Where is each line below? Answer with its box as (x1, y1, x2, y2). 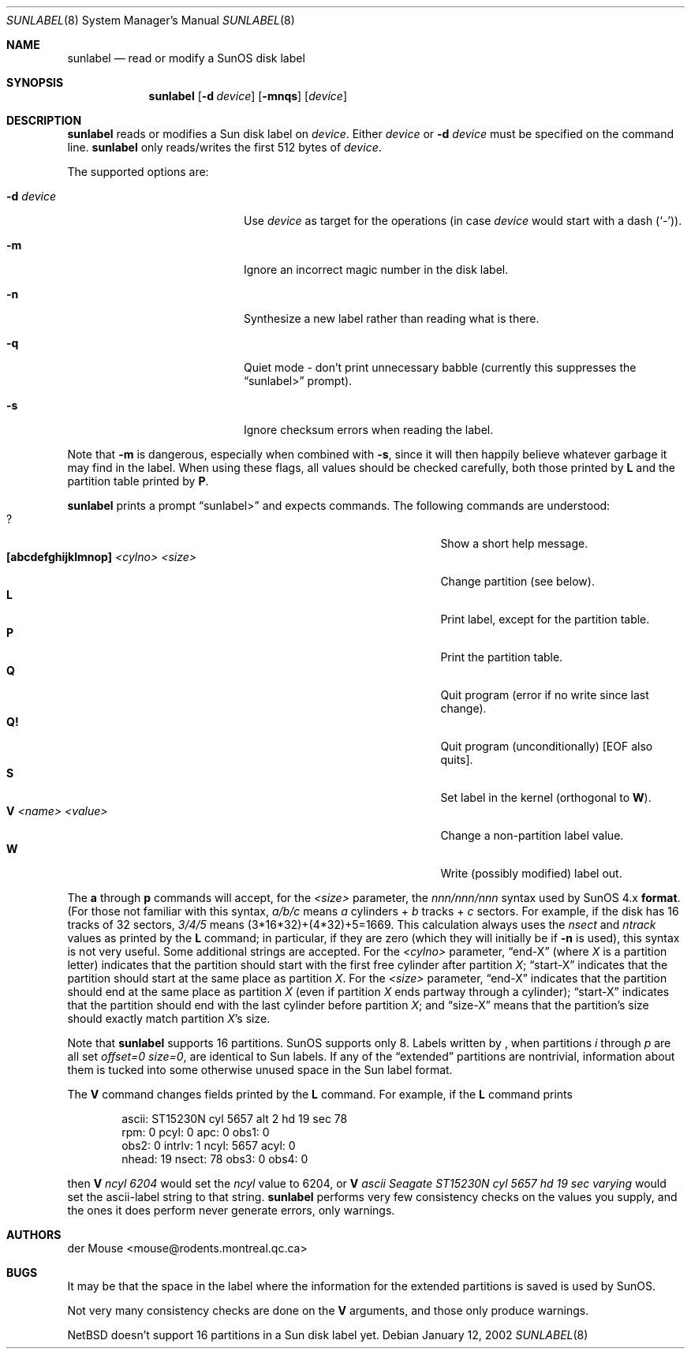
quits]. (440, 753, 473, 766)
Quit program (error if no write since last (440, 688, 649, 702)
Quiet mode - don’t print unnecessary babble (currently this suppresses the (244, 361, 637, 374)
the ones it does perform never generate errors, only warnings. (67, 1203, 395, 1217)
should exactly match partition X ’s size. (67, 1012, 271, 1025)
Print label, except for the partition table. (440, 612, 650, 626)
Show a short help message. (440, 537, 588, 550)
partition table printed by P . (67, 474, 209, 488)
